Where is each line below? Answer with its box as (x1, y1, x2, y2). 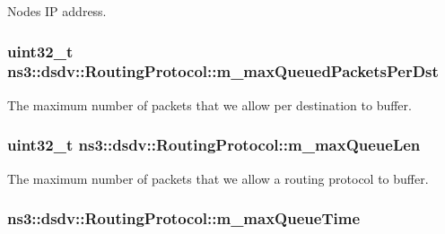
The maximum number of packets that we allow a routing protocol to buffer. (7, 169, 429, 187)
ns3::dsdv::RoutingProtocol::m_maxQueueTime (7, 207, 361, 230)
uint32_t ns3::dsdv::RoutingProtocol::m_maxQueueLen (7, 134, 421, 156)
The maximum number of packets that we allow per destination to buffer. (7, 95, 412, 114)
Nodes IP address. (7, 2, 107, 20)
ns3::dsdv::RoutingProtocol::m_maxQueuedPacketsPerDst (7, 60, 439, 82)
